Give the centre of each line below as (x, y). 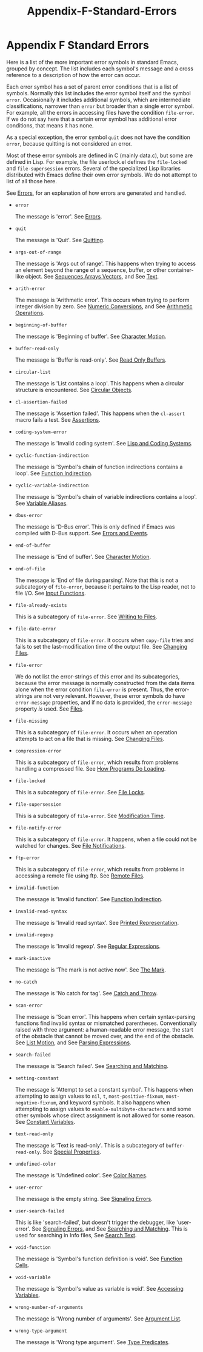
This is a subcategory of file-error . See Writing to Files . (86, 617)
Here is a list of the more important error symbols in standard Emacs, (92, 62)
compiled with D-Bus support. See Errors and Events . (82, 533)
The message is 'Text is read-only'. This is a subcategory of (90, 1145)
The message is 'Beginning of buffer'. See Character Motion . (91, 336)
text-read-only (34, 1134)
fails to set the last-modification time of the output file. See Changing (101, 646)
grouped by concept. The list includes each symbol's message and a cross (100, 69)
